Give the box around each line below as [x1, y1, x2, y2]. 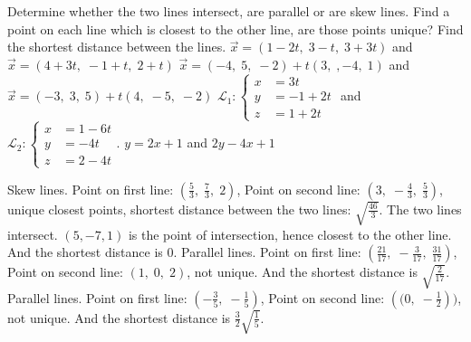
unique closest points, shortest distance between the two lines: [7, 199, 351, 218]
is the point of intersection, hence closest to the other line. [128, 224, 452, 243]
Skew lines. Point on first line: [7, 179, 174, 198]
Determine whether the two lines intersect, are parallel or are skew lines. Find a [7, 2, 450, 20]
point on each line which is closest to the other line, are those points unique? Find [7, 19, 464, 38]
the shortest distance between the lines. [7, 37, 226, 56]
